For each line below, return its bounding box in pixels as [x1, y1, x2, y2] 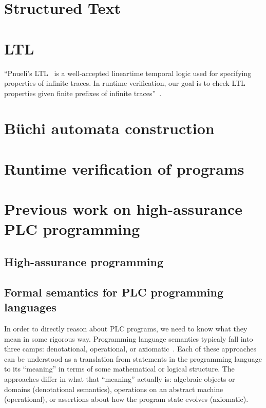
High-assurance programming [4, 253, 163, 269]
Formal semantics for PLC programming [4, 284, 224, 300]
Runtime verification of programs [4, 158, 244, 179]
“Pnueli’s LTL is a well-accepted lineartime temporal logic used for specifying [4, 67, 252, 78]
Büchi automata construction [4, 118, 215, 139]
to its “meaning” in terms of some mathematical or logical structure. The [4, 363, 235, 374]
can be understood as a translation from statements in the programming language [4, 353, 262, 364]
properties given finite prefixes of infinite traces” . [4, 87, 162, 98]
